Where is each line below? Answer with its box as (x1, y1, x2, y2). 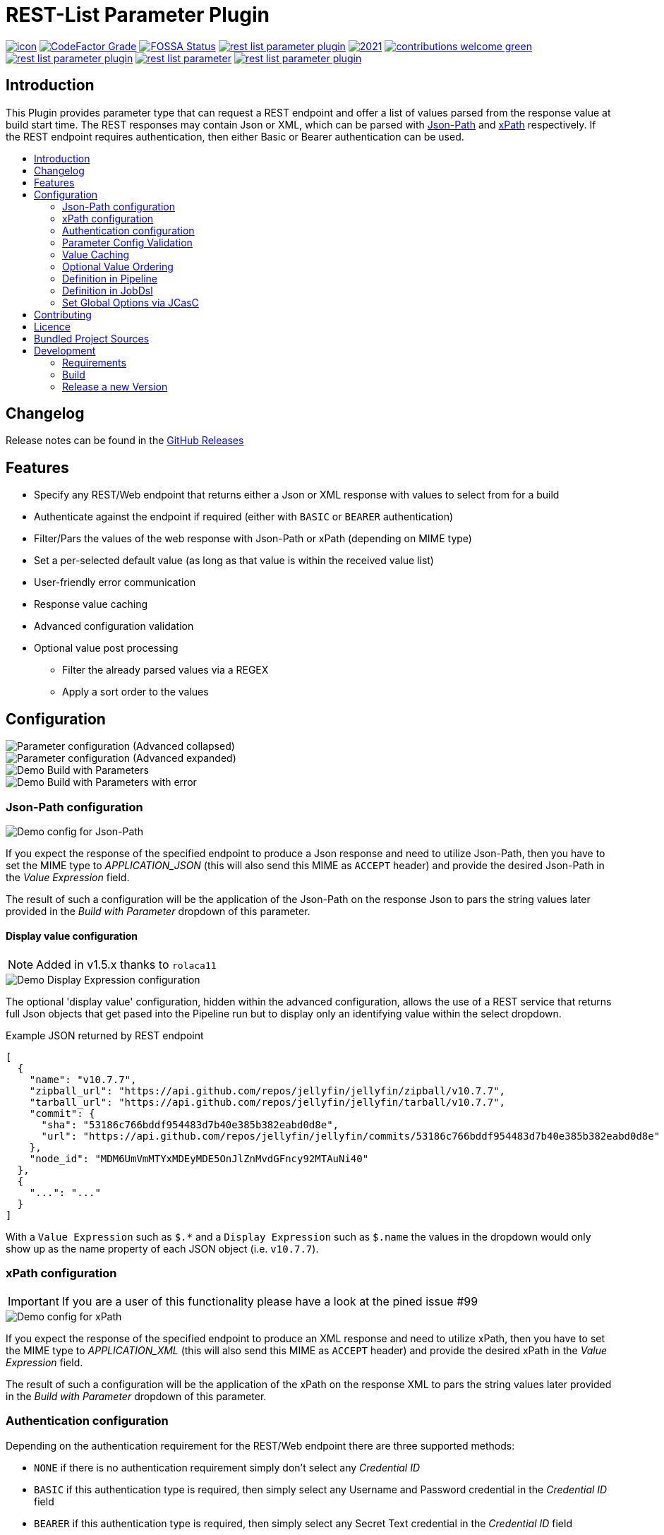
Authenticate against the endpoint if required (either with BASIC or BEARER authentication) (34, 510, 454, 523)
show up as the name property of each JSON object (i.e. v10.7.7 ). (6, 1243, 319, 1255)
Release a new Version (62, 380, 168, 393)
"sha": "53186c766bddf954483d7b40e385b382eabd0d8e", (41, 1119, 339, 1131)
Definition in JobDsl (62, 284, 153, 297)
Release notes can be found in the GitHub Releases (6, 434, 244, 447)
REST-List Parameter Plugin (6, 3, 270, 27)
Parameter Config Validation (62, 236, 193, 249)
